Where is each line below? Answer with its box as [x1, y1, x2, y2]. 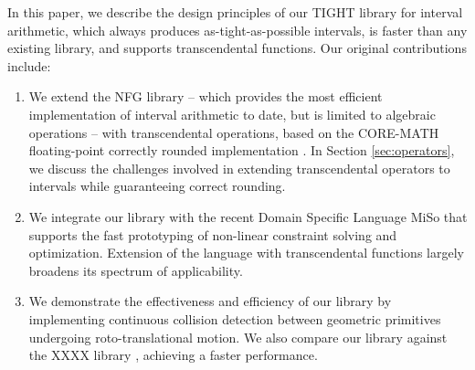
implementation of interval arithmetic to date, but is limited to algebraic [28, 104, 436, 123]
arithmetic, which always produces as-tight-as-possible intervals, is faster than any [7, 20, 468, 39]
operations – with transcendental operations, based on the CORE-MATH [28, 122, 439, 142]
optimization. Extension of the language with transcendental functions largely [28, 243, 464, 262]
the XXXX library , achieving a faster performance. [28, 345, 318, 365]
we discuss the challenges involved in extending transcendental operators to [28, 158, 450, 177]
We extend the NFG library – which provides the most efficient [28, 87, 383, 106]
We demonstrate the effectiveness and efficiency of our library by [28, 291, 392, 311]
